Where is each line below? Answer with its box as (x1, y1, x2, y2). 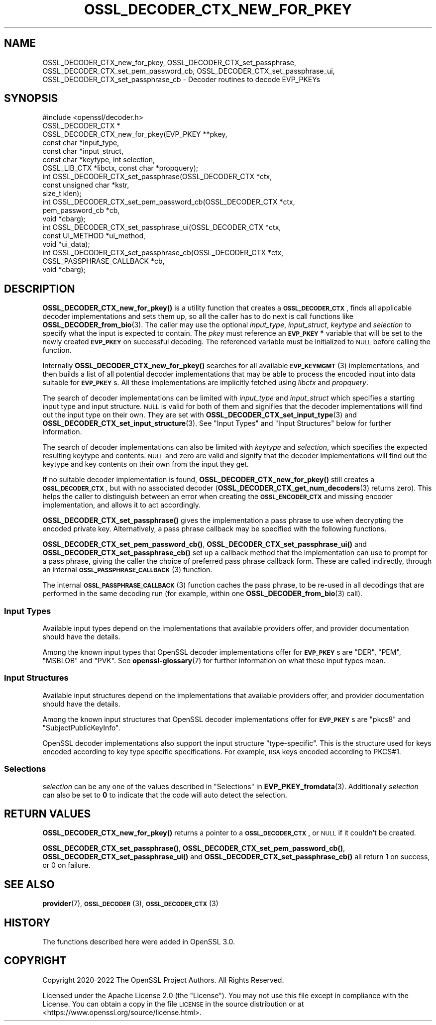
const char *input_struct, (42, 147, 123, 156)
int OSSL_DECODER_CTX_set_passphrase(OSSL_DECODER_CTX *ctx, (42, 172, 272, 181)
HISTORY (4, 916, 51, 929)
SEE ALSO (4, 878, 55, 891)
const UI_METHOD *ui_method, (42, 231, 146, 240)
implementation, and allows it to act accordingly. (42, 501, 201, 510)
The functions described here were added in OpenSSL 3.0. (42, 937, 235, 946)
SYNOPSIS (4, 92, 58, 105)
